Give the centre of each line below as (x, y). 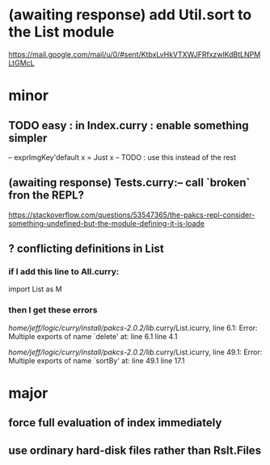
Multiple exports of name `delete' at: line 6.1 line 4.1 (93, 336)
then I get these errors (53, 310)
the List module (61, 32)
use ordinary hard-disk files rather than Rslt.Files (135, 450)
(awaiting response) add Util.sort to (130, 15)
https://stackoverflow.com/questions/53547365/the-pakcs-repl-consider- (132, 215)
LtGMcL (21, 63)
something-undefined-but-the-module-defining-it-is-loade (106, 223)
